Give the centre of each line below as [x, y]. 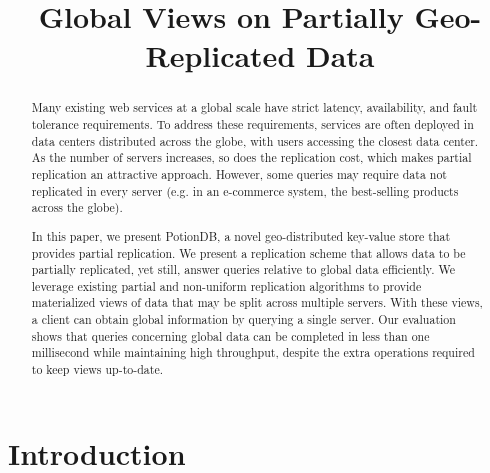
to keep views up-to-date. [97, 369]
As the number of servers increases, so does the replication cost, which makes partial [251, 157]
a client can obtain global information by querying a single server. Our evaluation [243, 319]
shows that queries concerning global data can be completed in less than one [230, 335]
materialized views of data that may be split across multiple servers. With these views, [257, 302]
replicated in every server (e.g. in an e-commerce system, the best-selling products [245, 190]
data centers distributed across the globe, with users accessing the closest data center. [255, 140]
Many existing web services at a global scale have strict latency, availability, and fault [254, 107]
